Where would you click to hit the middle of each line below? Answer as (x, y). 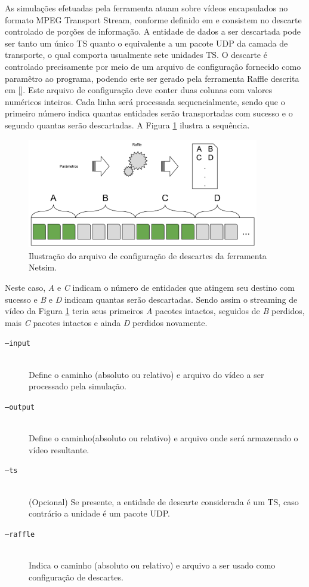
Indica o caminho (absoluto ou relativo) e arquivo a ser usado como (152, 565)
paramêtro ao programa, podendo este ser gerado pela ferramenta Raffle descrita (152, 78)
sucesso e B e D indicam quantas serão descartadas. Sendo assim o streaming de (151, 299)
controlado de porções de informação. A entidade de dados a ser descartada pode (153, 31)
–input (18, 344)
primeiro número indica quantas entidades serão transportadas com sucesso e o (149, 113)
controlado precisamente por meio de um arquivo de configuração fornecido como (153, 66)
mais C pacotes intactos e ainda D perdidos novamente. (106, 322)
